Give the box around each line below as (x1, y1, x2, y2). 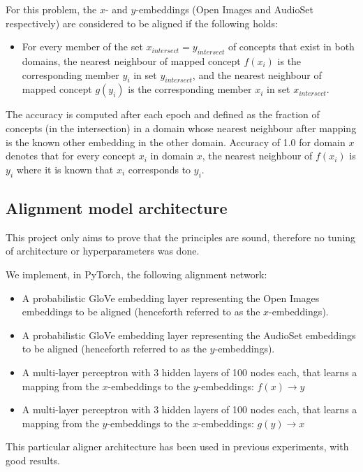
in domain (150, 148, 194, 163)
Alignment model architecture (6, 196, 228, 218)
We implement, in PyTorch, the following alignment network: (6, 266, 267, 281)
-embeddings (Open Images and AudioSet (135, 2, 313, 16)
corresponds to (128, 162, 191, 176)
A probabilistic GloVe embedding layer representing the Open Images (22, 290, 320, 305)
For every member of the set (22, 39, 143, 54)
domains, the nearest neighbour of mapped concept (22, 53, 241, 68)
